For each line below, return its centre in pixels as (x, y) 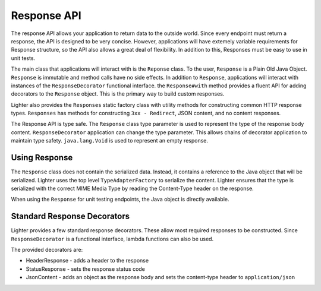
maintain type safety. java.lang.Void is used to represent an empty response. (109, 141)
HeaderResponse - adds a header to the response (87, 261)
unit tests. (23, 58)
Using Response (42, 158)
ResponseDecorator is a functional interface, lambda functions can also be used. (112, 239)
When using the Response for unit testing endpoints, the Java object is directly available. (120, 200)
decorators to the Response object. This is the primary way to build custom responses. (118, 94)
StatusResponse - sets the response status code (86, 269)
